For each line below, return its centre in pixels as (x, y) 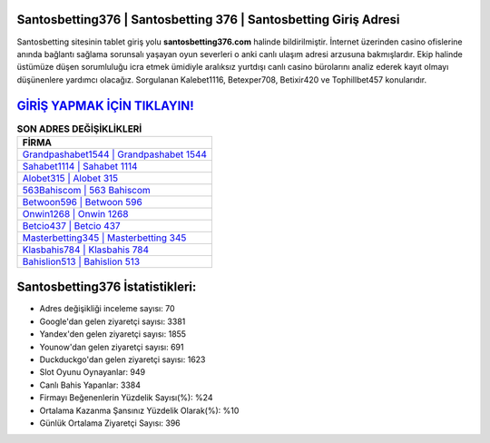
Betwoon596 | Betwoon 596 (82, 202)
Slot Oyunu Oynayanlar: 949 (92, 372)
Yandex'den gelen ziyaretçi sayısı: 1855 (113, 334)
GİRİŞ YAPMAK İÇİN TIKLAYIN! (105, 106)
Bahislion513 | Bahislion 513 (81, 261)
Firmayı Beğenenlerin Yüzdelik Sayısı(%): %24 (126, 398)
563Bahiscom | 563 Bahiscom (87, 190)
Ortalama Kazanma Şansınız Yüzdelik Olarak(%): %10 (139, 410)
